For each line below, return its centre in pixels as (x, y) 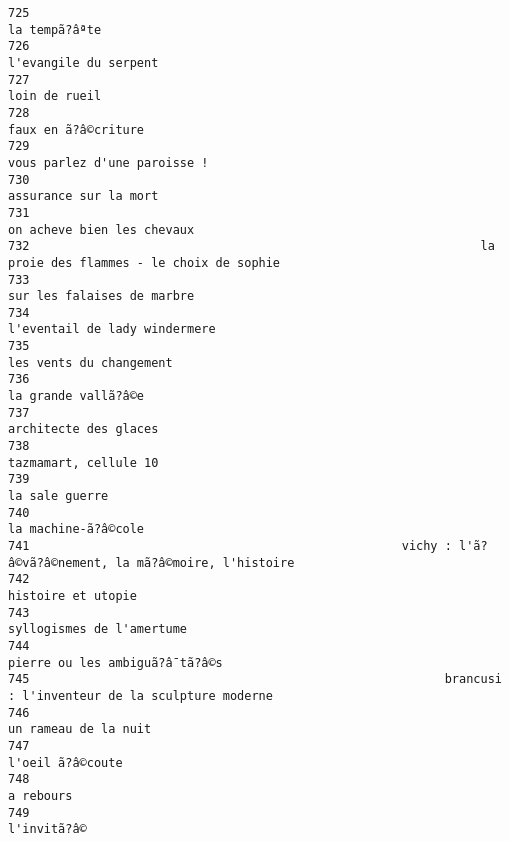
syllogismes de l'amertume (97, 629)
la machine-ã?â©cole (76, 529)
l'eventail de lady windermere (112, 329)
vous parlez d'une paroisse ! (108, 162)
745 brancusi (255, 679)
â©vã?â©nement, (58, 562)
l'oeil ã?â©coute (65, 762)
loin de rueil (55, 96)
